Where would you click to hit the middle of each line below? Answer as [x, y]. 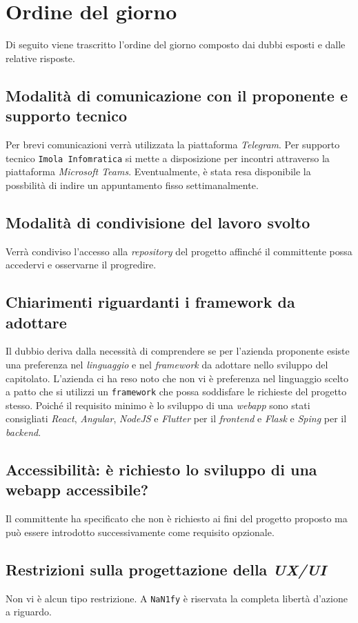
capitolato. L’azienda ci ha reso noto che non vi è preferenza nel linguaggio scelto [177, 378]
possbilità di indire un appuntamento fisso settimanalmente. [132, 185]
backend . [23, 432]
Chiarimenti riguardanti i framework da [150, 302]
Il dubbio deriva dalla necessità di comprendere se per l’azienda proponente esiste [178, 351]
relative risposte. [40, 58]
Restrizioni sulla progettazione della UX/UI [166, 569]
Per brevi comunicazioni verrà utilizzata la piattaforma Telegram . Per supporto [173, 144]
